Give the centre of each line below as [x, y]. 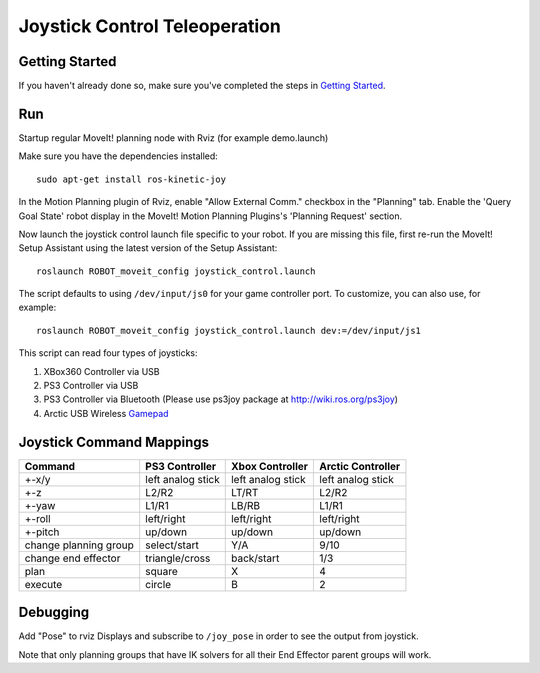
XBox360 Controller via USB [101, 371]
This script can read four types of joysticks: [108, 353]
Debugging [54, 612]
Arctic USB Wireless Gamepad [106, 413]
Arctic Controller [360, 466]
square [162, 571]
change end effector [72, 558]
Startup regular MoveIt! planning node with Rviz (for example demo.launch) [173, 137]
